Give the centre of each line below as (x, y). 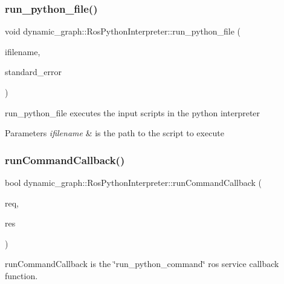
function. (21, 275)
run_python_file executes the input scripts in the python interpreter (133, 112)
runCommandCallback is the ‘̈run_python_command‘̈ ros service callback (142, 264)
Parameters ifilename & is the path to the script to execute (115, 133)
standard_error (33, 72)
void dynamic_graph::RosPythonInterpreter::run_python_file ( (123, 31)
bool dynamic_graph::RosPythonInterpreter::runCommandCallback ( (134, 182)
